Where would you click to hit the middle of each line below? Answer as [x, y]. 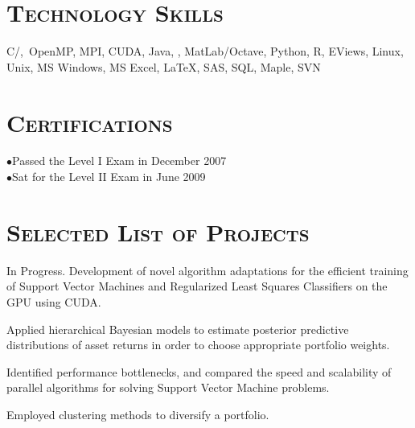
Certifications [90, 122]
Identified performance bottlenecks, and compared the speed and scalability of [199, 371]
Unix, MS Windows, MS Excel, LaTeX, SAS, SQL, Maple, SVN [164, 66]
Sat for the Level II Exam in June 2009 [109, 177]
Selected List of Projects [158, 231]
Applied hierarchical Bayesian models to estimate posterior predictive [178, 329]
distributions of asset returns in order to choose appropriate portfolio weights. [198, 345]
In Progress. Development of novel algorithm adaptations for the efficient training [207, 270]
